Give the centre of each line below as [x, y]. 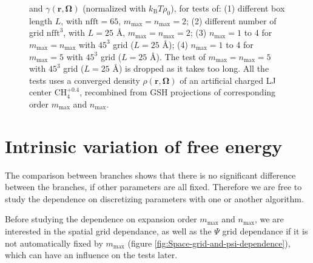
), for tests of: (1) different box [228, 8]
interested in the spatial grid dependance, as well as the [108, 231]
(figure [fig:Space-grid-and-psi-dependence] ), [209, 243]
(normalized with [114, 8]
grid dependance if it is [265, 231]
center [40, 92]
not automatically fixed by [54, 243]
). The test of [181, 56]
